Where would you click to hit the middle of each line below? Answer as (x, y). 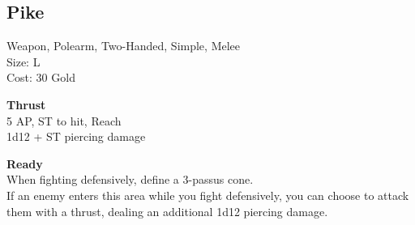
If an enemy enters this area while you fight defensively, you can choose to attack (208, 195)
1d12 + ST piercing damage (76, 136)
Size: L (24, 61)
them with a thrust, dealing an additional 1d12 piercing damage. (167, 211)
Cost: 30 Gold (41, 77)
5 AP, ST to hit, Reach (64, 120)
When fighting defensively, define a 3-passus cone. (130, 179)
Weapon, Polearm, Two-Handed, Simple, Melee (124, 46)
